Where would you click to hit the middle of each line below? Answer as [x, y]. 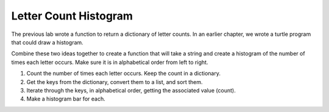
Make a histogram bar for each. [66, 99]
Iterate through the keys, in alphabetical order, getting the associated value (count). [131, 90]
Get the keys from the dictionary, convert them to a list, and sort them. [115, 82]
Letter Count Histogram [72, 16]
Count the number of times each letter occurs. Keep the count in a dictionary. [123, 74]
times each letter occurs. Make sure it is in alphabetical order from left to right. [110, 62]
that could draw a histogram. [47, 42]
